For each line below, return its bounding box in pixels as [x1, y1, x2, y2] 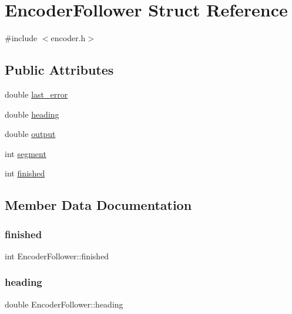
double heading [5, 108, 59, 120]
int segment [5, 147, 46, 159]
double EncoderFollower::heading [5, 298, 123, 310]
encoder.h [51, 32, 86, 44]
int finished [5, 167, 45, 179]
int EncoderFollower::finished [5, 249, 109, 262]
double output [5, 128, 56, 140]
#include [5, 32, 38, 44]
